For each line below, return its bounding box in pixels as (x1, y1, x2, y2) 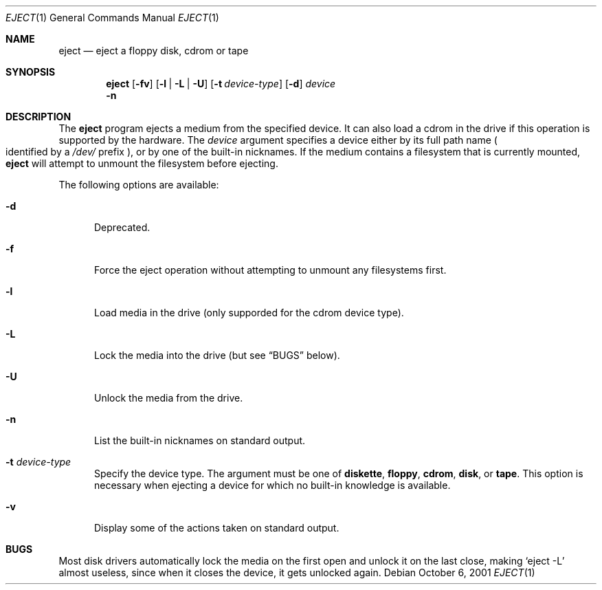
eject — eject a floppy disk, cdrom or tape (58, 45, 249, 56)
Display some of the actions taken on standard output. (94, 522, 339, 534)
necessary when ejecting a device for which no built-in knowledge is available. (94, 479, 451, 491)
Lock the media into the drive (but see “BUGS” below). (94, 349, 340, 361)
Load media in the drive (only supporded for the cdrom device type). (94, 307, 404, 318)
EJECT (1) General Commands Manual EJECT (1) (5, 12, 219, 23)
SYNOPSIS (5, 66, 56, 78)
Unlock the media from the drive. (94, 392, 243, 404)
